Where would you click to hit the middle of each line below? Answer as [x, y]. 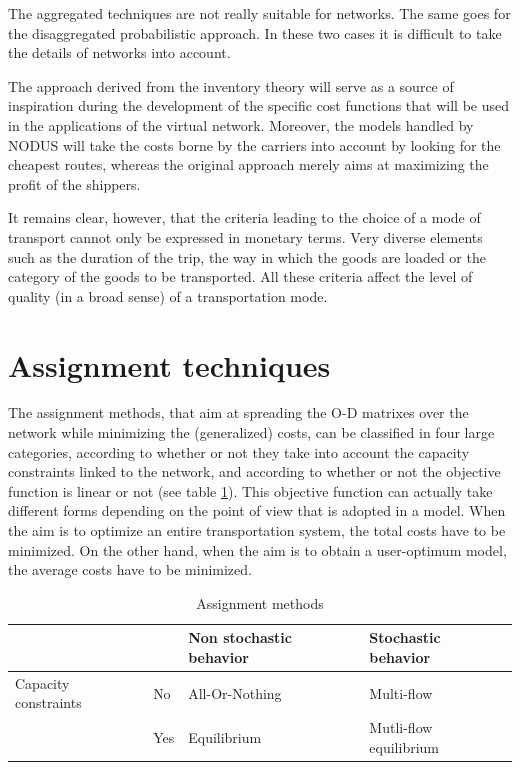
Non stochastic [240, 637]
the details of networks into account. [119, 52]
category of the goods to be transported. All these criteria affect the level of [240, 276]
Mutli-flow [401, 727]
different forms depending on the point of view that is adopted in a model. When [257, 510]
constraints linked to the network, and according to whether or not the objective [254, 471]
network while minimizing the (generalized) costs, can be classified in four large [251, 432]
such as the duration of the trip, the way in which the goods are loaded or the [247, 256]
